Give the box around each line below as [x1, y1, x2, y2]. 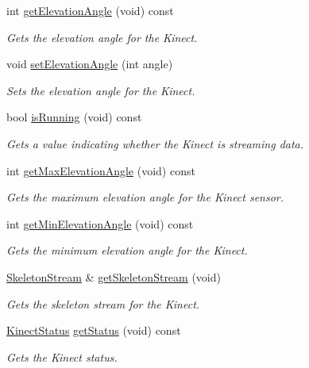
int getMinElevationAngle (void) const [6, 215, 194, 232]
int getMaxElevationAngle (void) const [6, 162, 195, 178]
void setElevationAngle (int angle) [6, 56, 173, 72]
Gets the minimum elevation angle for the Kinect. [6, 242, 248, 259]
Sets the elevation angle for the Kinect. [6, 82, 195, 98]
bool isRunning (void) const [6, 109, 142, 125]
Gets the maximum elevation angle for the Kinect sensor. [6, 189, 284, 205]
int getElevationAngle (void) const [6, 2, 174, 18]
